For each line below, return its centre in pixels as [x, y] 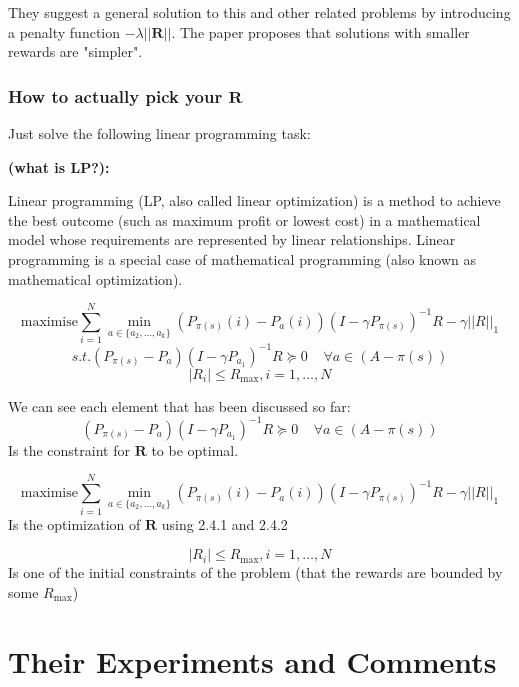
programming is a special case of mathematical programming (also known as [242, 258]
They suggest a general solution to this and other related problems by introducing [259, 12]
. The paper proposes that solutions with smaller [320, 31]
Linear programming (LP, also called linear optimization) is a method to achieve [254, 200]
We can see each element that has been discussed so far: [179, 405]
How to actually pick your [115, 95]
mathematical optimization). [95, 278]
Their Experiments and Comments [252, 660]
